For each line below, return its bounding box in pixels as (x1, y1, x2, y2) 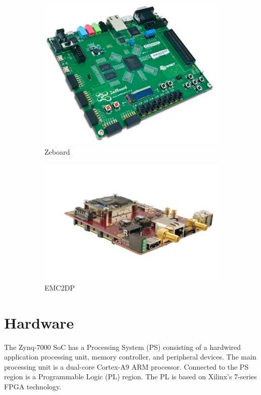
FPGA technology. (4, 381, 61, 392)
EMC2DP (45, 282, 75, 293)
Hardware (4, 312, 74, 333)
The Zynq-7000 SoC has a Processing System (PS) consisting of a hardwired (4, 341, 241, 352)
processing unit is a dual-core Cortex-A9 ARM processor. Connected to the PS (4, 361, 249, 372)
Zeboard (45, 147, 70, 157)
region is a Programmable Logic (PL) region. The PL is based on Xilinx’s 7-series (4, 371, 257, 382)
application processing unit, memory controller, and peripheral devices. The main (4, 351, 256, 362)
